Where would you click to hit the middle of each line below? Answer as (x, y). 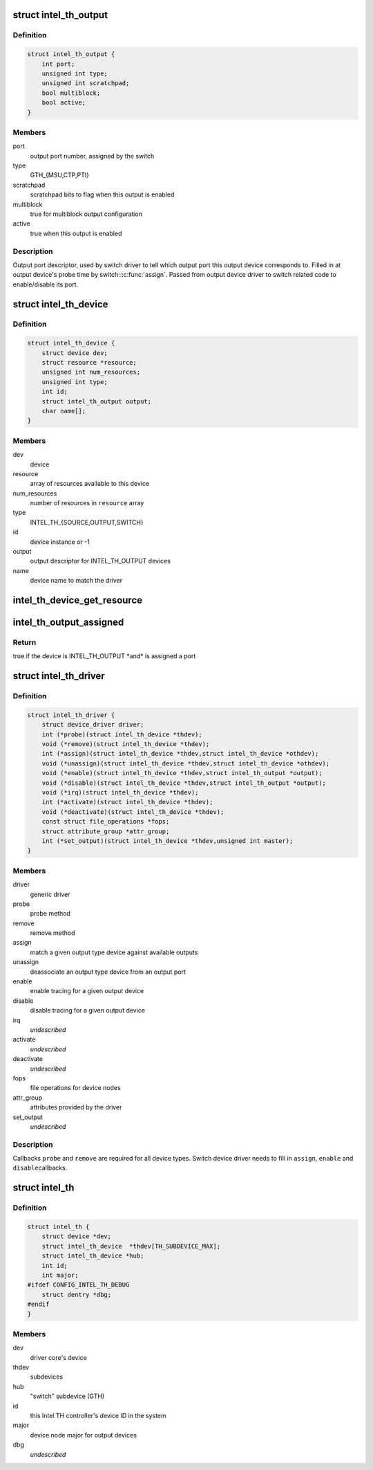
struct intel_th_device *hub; (93, 1256)
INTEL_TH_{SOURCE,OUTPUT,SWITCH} (87, 522)
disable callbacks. (40, 1168)
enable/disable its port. (46, 284)
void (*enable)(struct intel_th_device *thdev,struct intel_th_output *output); (182, 773)
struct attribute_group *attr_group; (106, 831)
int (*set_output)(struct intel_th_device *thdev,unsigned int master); (168, 841)
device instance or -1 (60, 542)
